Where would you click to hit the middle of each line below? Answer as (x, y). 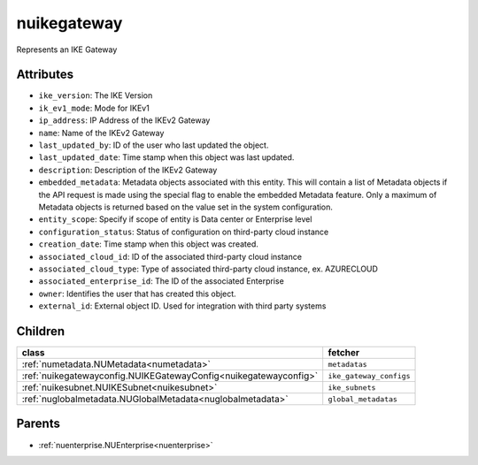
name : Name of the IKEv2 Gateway (101, 133)
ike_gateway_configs (369, 376)
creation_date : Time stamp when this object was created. (148, 244)
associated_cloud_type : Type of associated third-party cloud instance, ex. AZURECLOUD (208, 269)
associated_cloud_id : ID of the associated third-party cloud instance (170, 256)
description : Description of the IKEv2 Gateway (128, 170)
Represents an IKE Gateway (67, 50)
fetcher (344, 352)
